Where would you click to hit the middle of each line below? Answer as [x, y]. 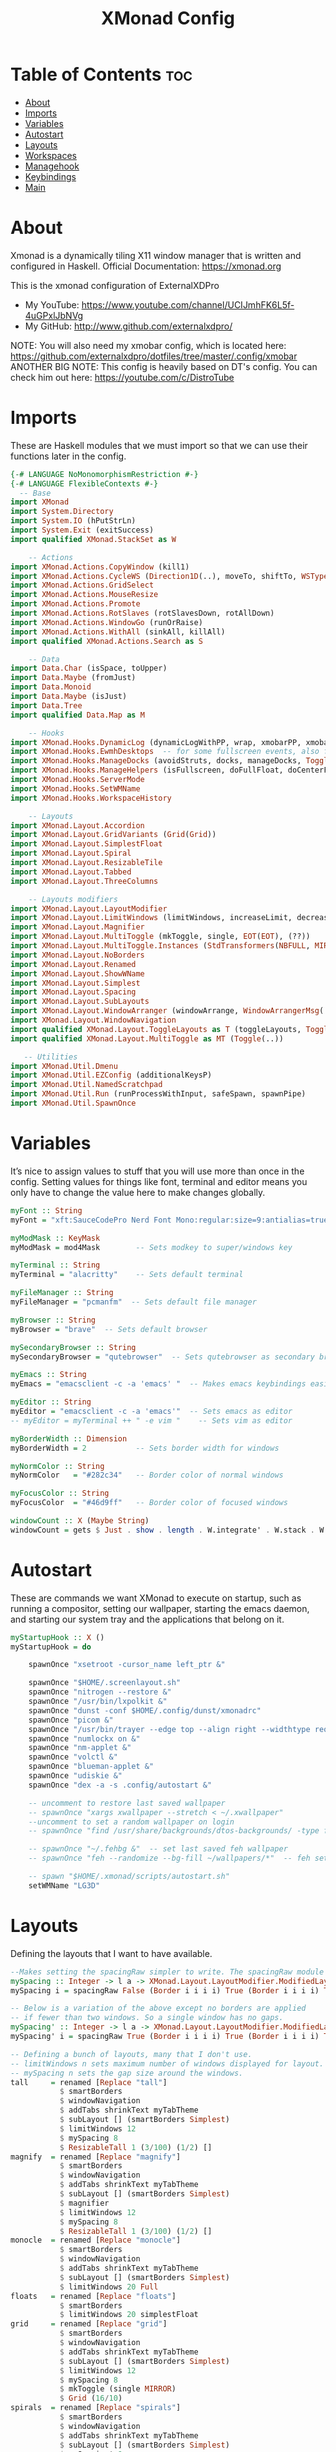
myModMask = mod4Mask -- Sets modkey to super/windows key [151, 1247]
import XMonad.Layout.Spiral [71, 853]
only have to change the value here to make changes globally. [138, 1192]
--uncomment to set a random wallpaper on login [131, 1822]
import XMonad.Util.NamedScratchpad [86, 1085]
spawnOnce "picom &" [71, 1720]
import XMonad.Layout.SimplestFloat [86, 844]
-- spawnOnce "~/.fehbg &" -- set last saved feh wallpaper [158, 1849]
